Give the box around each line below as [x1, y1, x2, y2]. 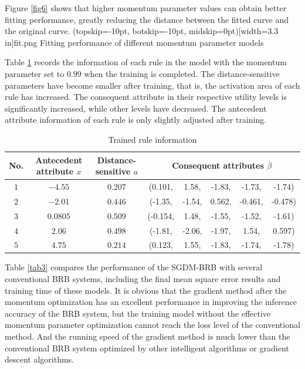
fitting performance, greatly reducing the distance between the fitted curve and [5, 13, 289, 25]
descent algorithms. [5, 353, 74, 365]
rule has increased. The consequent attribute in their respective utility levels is [5, 90, 287, 103]
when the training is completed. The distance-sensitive [84, 67, 280, 79]
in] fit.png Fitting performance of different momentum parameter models [5, 36, 264, 48]
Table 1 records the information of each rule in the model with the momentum [5, 56, 287, 68]
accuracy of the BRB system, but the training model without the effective [5, 307, 271, 319]
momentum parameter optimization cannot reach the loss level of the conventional [5, 318, 300, 331]
